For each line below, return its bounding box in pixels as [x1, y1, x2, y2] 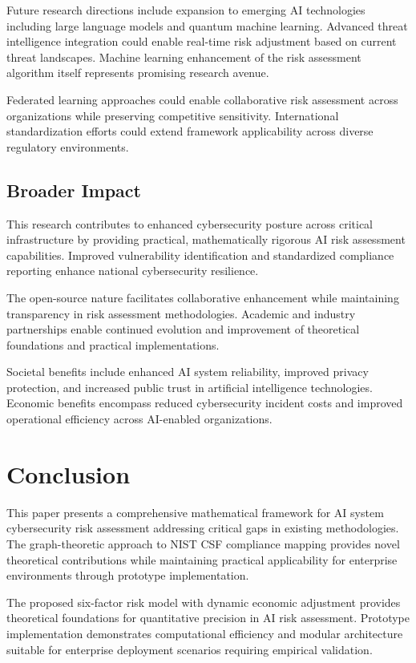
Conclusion [6, 457, 131, 490]
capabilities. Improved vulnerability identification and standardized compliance [6, 246, 394, 263]
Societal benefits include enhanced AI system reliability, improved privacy [6, 363, 369, 380]
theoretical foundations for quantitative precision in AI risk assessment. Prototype [6, 609, 410, 626]
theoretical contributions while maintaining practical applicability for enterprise [6, 551, 398, 568]
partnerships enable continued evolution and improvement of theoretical [6, 321, 360, 338]
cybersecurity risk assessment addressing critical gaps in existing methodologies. [6, 519, 399, 536]
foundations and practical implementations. [6, 336, 220, 353]
